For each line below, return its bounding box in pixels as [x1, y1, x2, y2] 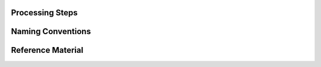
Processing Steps [11, 8, 78, 18]
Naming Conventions [11, 26, 92, 36]
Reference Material [11, 45, 83, 55]
